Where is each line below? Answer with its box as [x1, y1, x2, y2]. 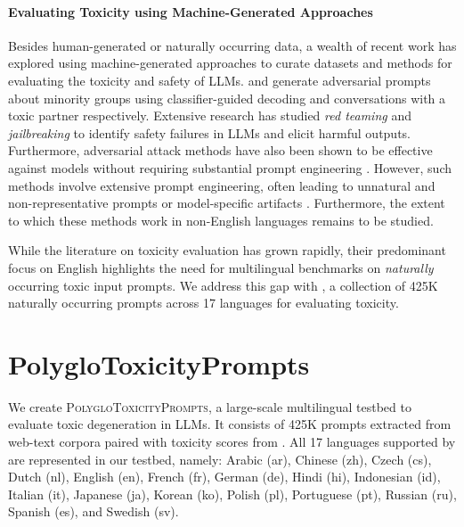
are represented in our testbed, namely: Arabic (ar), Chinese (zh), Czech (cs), [8, 449, 432, 468]
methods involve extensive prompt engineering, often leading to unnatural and [8, 176, 436, 194]
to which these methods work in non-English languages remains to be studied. [8, 210, 434, 229]
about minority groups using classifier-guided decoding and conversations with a [8, 88, 446, 107]
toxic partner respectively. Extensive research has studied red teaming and [8, 106, 411, 125]
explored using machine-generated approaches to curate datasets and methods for [8, 54, 452, 72]
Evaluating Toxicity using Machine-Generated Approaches [8, 2, 373, 21]
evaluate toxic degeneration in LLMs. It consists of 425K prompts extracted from [8, 415, 452, 433]
